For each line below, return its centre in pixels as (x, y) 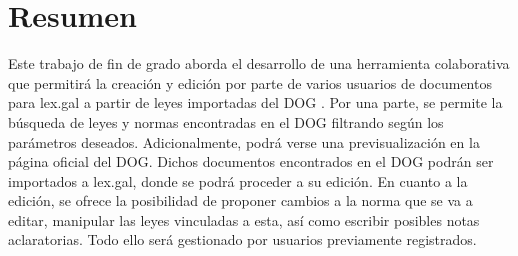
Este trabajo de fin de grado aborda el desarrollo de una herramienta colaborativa (259, 63)
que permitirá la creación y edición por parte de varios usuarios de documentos (250, 82)
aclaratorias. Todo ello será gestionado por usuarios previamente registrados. (242, 239)
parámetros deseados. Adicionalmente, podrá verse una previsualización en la (244, 141)
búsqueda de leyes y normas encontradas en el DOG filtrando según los (226, 121)
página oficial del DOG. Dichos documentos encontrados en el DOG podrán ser (251, 161)
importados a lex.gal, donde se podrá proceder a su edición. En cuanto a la (238, 180)
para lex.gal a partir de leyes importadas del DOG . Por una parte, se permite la (255, 102)
